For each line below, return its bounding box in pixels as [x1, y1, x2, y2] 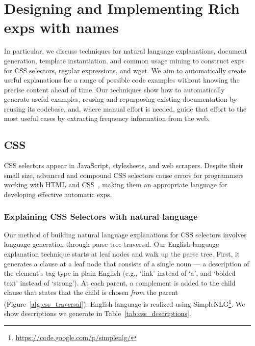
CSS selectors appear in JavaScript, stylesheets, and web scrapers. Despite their [4, 160, 244, 171]
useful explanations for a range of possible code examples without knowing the [4, 75, 240, 85]
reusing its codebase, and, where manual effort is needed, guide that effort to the [4, 103, 247, 114]
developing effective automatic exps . [4, 189, 112, 200]
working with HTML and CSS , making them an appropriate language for [4, 179, 228, 190]
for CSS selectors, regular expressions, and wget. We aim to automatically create [4, 65, 247, 75]
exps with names [4, 17, 119, 37]
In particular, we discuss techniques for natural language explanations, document [4, 46, 248, 56]
